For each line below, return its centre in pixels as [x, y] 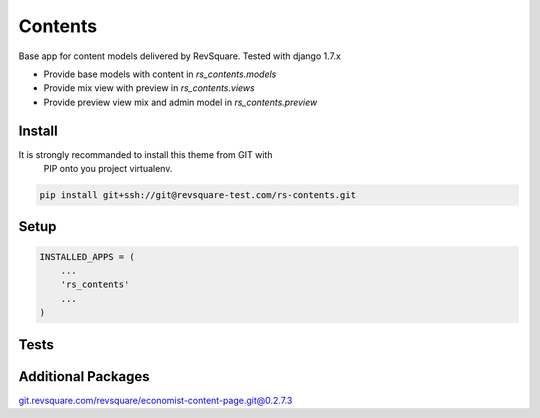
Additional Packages [84, 376]
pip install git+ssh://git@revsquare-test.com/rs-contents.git [198, 195]
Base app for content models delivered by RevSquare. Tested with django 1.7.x [180, 56]
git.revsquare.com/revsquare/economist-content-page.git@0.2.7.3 [155, 400]
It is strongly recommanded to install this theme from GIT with [145, 154]
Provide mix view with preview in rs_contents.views [149, 88]
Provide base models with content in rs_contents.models [160, 74]
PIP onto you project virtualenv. [108, 169]
